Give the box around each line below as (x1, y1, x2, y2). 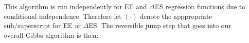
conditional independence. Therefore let (4, 11, 122, 21)
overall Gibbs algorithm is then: (4, 29, 99, 40)
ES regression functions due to (155, 1, 246, 11)
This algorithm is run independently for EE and (4, 1, 147, 11)
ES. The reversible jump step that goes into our (89, 20, 231, 30)
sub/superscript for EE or (4, 20, 81, 30)
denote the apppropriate (140, 11, 212, 21)
